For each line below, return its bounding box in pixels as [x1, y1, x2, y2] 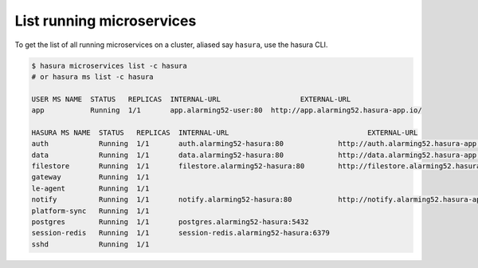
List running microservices [14, 12, 197, 30]
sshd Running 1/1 [31, 239, 150, 249]
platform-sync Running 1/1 [31, 206, 150, 215]
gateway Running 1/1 [31, 172, 150, 182]
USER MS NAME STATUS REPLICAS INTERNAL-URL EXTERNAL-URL [31, 94, 351, 104]
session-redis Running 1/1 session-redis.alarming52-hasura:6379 [31, 228, 331, 238]
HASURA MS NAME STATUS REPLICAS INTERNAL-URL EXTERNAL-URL [31, 128, 418, 137]
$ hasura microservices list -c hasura [31, 61, 187, 70]
